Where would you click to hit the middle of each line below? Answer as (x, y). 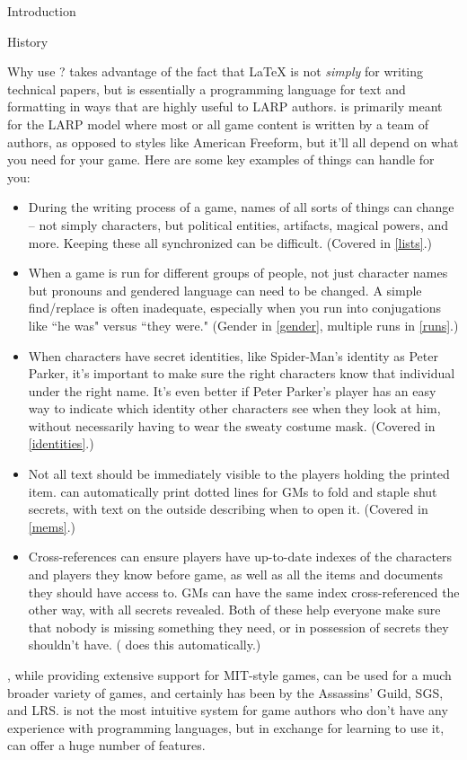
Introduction (42, 11)
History (28, 41)
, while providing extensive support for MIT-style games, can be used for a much (229, 675)
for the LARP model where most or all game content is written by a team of (218, 124)
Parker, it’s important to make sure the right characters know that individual (242, 373)
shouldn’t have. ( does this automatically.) (145, 645)
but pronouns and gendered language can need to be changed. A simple (225, 290)
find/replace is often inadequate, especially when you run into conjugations (235, 308)
